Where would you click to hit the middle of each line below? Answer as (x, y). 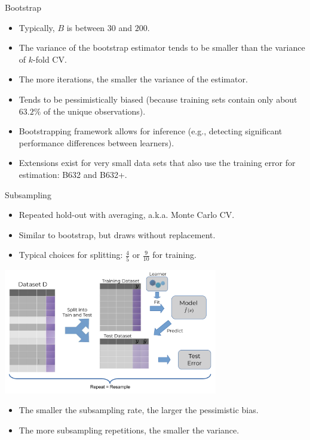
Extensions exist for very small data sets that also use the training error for (157, 163)
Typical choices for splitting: (71, 255)
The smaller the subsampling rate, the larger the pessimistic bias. (139, 410)
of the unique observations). (95, 111)
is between (86, 27)
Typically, (37, 27)
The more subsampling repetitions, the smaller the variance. (129, 430)
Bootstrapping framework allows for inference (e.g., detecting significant (151, 131)
